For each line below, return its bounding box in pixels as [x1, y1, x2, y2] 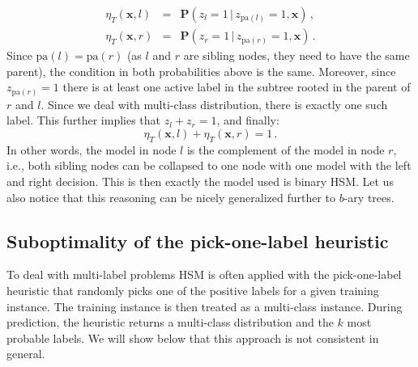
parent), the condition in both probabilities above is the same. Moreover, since [6, 62, 396, 79]
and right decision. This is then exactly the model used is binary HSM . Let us [6, 172, 394, 189]
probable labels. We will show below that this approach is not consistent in [6, 329, 379, 346]
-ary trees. [343, 188, 395, 205]
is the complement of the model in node [186, 141, 385, 158]
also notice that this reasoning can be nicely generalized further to [6, 188, 335, 205]
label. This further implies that [6, 112, 161, 129]
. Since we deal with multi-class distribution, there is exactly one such [41, 95, 388, 112]
